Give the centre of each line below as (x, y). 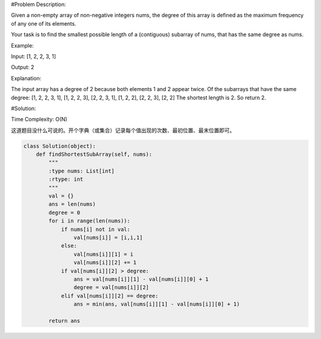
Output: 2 (23, 67)
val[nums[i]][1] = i (103, 254)
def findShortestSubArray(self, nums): (94, 154)
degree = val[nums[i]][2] (111, 288)
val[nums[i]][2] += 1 (105, 263)
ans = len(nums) (72, 204)
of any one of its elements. (44, 23)
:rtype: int (66, 179)
